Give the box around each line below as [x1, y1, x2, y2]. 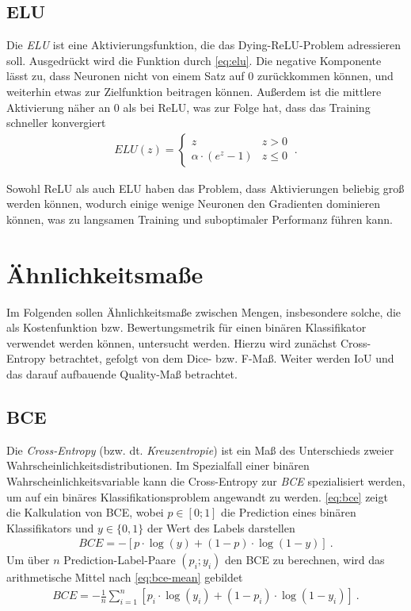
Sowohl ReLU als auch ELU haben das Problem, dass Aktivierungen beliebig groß [6, 179, 405, 196]
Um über [6, 551, 50, 568]
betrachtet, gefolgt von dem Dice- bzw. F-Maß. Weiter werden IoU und [49, 350, 394, 367]
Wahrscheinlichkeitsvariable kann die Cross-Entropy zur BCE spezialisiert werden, [6, 473, 405, 490]
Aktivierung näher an [6, 98, 111, 115]
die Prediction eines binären [221, 504, 356, 521]
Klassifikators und [6, 519, 94, 536]
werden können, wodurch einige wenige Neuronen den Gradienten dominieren [6, 195, 381, 212]
